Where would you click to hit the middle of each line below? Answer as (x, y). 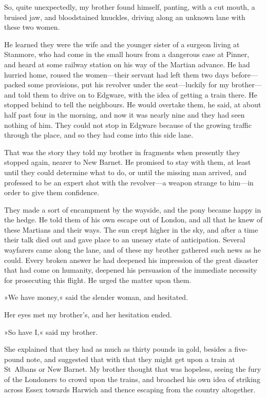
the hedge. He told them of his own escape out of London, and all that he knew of (133, 220)
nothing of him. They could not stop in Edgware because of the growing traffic (128, 125)
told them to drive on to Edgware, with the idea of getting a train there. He (138, 94)
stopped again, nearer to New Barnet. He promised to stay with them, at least (128, 162)
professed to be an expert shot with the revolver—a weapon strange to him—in (129, 182)
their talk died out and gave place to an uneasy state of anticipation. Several (125, 240)
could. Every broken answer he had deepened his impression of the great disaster (131, 260)
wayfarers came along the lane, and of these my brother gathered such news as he (132, 250)
